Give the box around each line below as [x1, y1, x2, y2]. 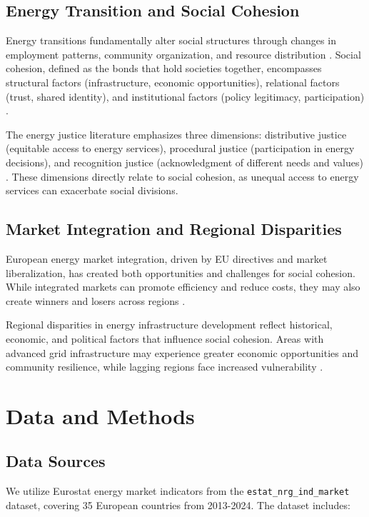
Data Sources [6, 450, 106, 472]
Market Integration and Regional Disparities [6, 218, 342, 240]
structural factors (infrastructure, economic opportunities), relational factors [6, 74, 340, 89]
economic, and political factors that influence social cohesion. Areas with [6, 331, 324, 346]
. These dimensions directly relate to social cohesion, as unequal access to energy [6, 169, 359, 184]
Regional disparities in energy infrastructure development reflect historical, [6, 317, 333, 332]
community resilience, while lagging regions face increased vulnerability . [6, 359, 323, 374]
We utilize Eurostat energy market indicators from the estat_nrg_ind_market [6, 483, 350, 498]
